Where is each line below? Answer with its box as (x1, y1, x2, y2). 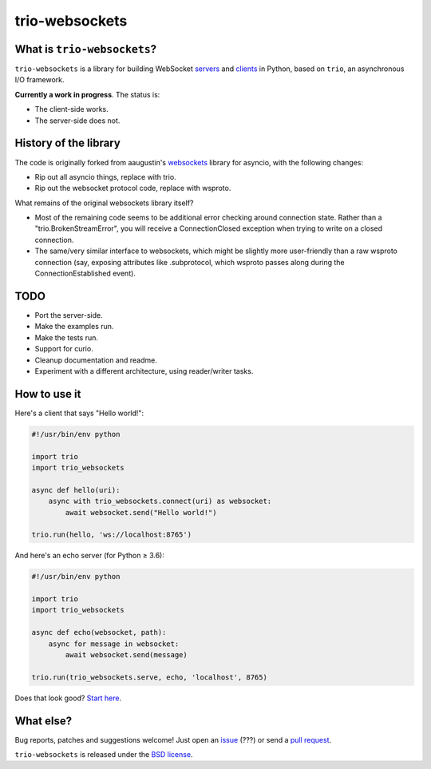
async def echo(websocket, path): (31, 628, 167, 637)
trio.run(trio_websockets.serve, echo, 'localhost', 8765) (31, 672, 267, 682)
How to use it (14, 387, 81, 401)
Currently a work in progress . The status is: (14, 89, 160, 99)
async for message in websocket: (48, 639, 180, 648)
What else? (14, 714, 72, 727)
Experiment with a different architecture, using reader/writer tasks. (34, 366, 254, 375)
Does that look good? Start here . (14, 693, 122, 703)
